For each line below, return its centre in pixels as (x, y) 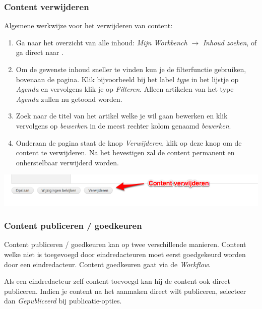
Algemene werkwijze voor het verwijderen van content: (88, 25)
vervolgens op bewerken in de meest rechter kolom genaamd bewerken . (123, 125)
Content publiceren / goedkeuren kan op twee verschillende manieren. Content (125, 244)
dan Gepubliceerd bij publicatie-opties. (63, 301)
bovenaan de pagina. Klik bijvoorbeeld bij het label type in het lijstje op (127, 79)
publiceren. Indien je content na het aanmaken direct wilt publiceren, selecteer (125, 291)
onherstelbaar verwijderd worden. (67, 162)
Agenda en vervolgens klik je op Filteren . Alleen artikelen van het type (125, 89)
